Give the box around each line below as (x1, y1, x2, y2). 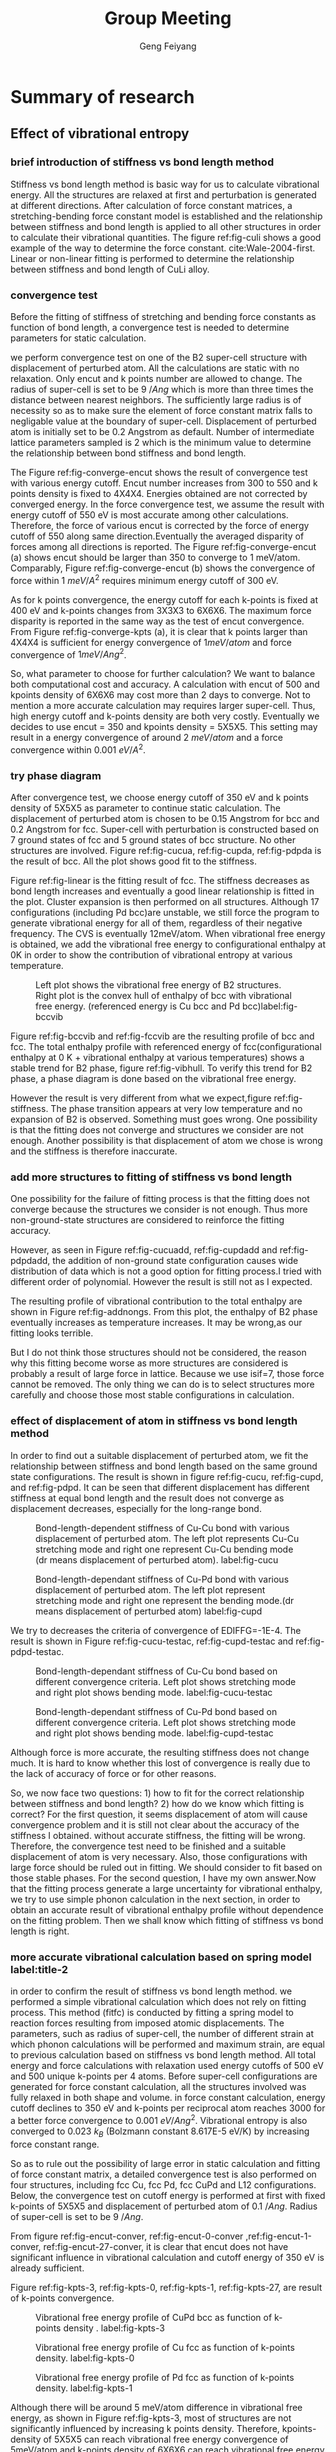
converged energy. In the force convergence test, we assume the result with (10, 498, 325, 510)
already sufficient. (10, 2262, 85, 2274)
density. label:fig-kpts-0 (35, 2352, 135, 2364)
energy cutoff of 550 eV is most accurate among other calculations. (10, 508, 289, 521)
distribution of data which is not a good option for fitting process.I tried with (10, 1265, 322, 1277)
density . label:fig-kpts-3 (63, 2322, 165, 2334)
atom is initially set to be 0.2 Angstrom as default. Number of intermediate (10, 425, 315, 437)
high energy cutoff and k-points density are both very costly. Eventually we (10, 710, 320, 722)
